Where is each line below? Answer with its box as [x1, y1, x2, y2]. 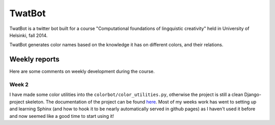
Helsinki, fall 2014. [9, 32, 48, 38]
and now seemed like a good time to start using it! [9, 113, 114, 119]
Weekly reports [9, 55, 60, 64]
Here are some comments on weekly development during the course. [9, 69, 155, 75]
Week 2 [9, 81, 29, 88]
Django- [244, 91, 262, 98]
